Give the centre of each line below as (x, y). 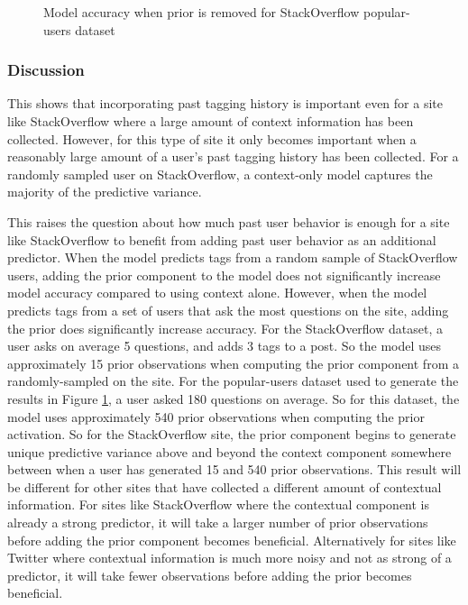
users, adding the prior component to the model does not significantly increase (224, 275)
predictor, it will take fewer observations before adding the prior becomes (210, 575)
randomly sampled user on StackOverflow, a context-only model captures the (220, 174)
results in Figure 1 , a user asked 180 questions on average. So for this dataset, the (234, 398)
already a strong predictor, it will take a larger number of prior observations (218, 522)
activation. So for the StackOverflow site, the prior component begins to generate (232, 434)
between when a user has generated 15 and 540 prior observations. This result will (234, 469)
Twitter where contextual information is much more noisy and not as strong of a (229, 558)
